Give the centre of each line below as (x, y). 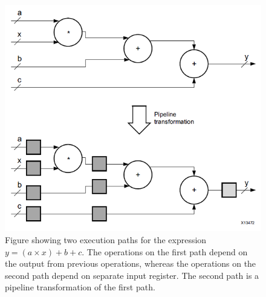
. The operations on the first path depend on (165, 251)
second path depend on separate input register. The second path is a (132, 275)
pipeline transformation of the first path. (80, 287)
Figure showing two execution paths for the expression (106, 239)
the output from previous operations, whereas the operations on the (131, 263)
